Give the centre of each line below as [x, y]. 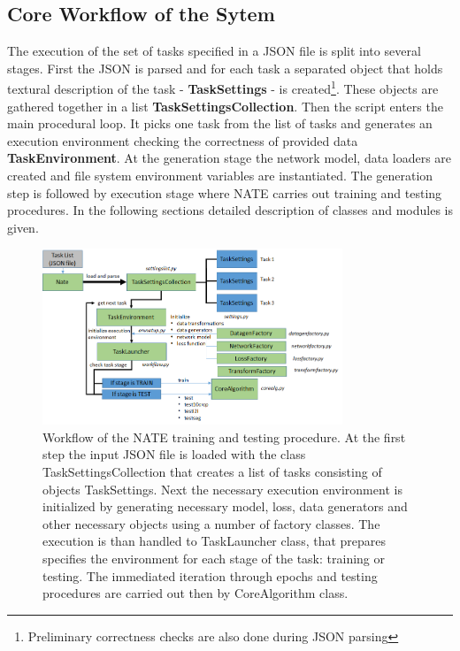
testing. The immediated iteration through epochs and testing [210, 575]
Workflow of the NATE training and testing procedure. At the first [224, 437]
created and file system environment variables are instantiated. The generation [220, 176]
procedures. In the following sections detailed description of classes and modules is [230, 210]
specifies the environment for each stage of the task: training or [214, 558]
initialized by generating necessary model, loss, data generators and [225, 506]
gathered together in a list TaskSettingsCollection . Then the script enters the [225, 106]
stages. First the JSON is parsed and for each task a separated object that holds [225, 68]
